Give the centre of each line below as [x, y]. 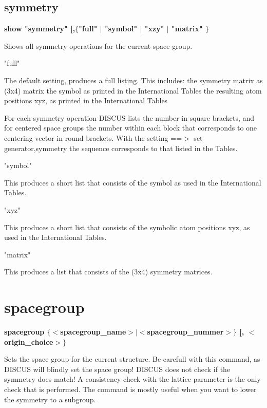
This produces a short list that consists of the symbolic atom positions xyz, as [127, 227]
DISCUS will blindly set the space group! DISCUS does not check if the [117, 369]
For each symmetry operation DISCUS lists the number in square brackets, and [129, 117]
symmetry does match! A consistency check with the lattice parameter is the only [132, 379]
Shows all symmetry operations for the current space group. [98, 45]
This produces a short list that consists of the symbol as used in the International [133, 182]
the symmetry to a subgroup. [50, 399]
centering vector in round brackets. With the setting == [93, 137]
